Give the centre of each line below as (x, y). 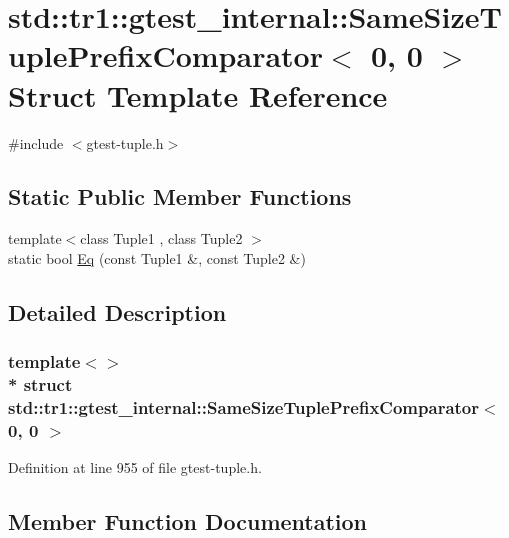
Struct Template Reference (198, 94)
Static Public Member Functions (180, 196)
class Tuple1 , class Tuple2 (161, 238)
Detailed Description (117, 311)
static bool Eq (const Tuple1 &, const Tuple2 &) (157, 257)
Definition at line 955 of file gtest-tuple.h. (135, 467)
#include (36, 142)
